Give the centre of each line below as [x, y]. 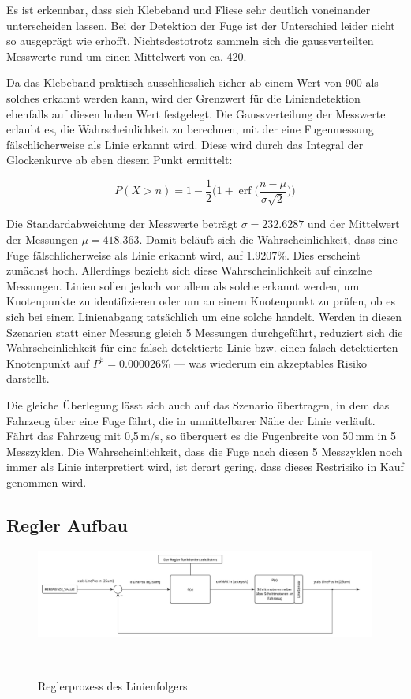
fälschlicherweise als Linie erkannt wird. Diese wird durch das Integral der [185, 144]
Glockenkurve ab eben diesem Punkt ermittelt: [120, 160]
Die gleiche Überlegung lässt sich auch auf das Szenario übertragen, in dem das [198, 404]
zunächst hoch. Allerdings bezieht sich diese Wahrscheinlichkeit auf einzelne [189, 270]
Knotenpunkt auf [48, 363]
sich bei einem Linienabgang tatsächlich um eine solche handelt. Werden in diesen [204, 316]
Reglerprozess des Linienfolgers [113, 686]
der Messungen [42, 239]
